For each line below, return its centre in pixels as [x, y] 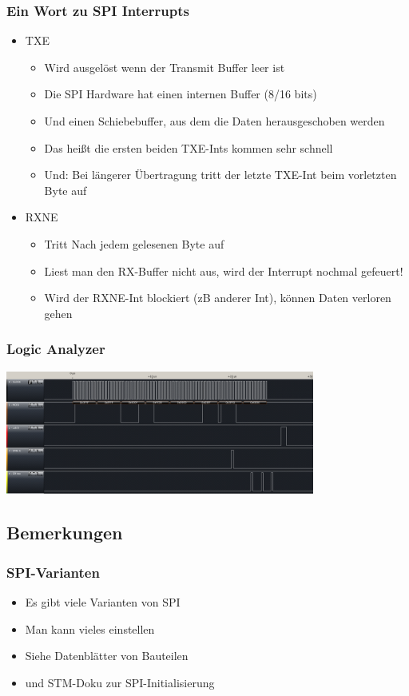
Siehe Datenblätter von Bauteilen [107, 656]
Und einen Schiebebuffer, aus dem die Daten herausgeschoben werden [214, 121]
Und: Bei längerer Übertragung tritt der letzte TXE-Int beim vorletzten [220, 175]
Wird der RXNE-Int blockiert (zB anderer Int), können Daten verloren [218, 298]
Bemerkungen [65, 533]
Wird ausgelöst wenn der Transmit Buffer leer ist [165, 67]
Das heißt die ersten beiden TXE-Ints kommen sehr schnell [189, 147]
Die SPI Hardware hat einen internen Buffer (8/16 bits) [181, 94]
